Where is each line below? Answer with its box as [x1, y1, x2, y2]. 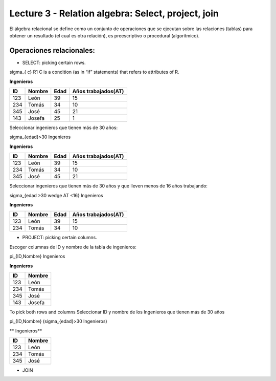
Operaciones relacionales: [9, 46, 96, 55]
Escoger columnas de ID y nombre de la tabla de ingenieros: [9, 244, 136, 250]
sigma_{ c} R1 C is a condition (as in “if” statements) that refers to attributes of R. [9, 69, 179, 75]
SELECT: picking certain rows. [22, 59, 86, 66]
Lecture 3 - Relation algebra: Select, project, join [9, 8, 219, 19]
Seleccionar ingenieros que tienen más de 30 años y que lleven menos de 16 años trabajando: [9, 183, 208, 189]
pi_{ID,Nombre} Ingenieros [9, 253, 65, 260]
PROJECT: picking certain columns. [22, 235, 97, 241]
